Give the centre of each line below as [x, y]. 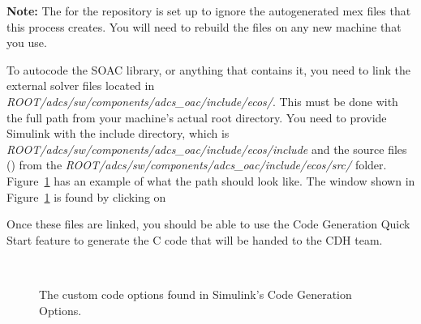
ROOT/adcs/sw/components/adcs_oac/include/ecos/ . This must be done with [202, 101]
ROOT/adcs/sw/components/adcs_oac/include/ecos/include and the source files [207, 149]
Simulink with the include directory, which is [118, 133]
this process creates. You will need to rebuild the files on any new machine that [204, 26]
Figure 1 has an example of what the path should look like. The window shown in [211, 180]
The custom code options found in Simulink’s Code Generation [195, 294]
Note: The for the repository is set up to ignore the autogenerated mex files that [209, 11]
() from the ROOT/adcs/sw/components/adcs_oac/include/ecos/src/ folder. [197, 165]
